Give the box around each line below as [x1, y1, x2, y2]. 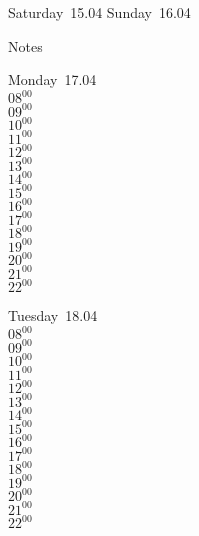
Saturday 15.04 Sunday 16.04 [8, 2, 191, 22]
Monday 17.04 [8, 69, 97, 90]
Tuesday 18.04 [8, 305, 98, 326]
